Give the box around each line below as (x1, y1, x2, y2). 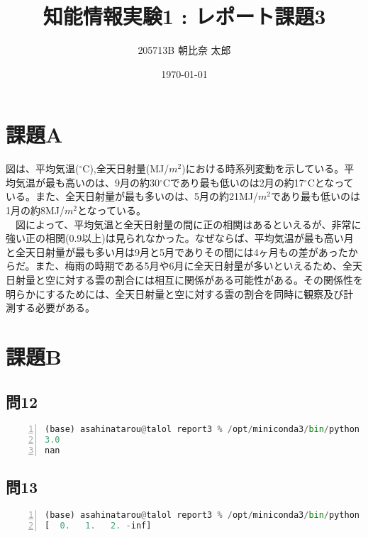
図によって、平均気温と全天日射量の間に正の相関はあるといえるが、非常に (15, 216, 362, 231)
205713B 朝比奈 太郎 (138, 43, 231, 57)
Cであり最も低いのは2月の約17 (162, 175, 304, 189)
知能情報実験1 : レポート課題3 (43, 1, 326, 31)
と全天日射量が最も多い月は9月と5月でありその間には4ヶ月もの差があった (6, 244, 348, 259)
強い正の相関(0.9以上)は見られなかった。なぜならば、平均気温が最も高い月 (6, 231, 354, 245)
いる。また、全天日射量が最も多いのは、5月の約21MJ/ (6, 189, 259, 204)
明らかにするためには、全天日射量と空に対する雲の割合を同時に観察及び (6, 286, 344, 301)
